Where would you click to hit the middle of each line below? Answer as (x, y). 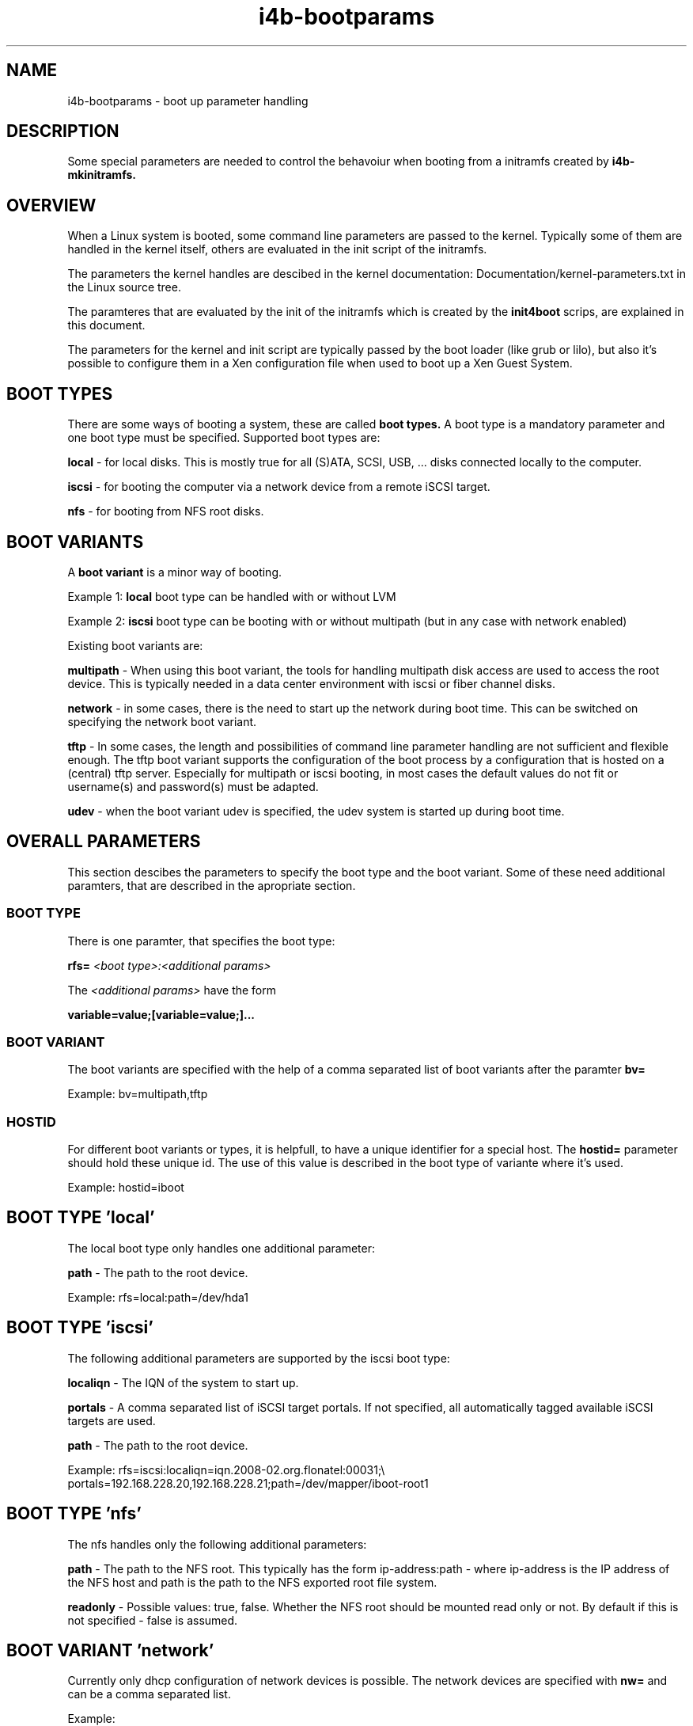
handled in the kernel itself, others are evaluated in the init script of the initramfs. (277, 249)
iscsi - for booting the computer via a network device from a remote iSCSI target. (279, 487)
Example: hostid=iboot (126, 1188)
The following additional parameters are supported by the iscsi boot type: (259, 1358)
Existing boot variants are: (135, 645)
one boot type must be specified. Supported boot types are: (224, 438)
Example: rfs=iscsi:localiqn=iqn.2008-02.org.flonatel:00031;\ (226, 1469)
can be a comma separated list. (149, 1694)
